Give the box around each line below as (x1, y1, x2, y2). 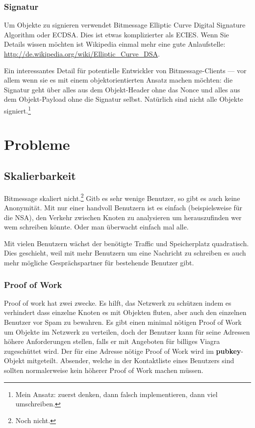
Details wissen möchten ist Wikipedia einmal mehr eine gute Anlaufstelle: (4, 39, 226, 49)
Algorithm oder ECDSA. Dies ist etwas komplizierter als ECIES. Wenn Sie (4, 29, 229, 39)
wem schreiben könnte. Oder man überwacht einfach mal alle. (4, 222, 189, 232)
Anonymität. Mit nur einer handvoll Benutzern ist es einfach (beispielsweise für (4, 202, 243, 213)
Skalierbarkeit (4, 168, 76, 183)
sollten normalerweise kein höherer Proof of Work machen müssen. (4, 365, 204, 375)
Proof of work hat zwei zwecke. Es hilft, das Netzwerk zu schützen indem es (4, 297, 231, 308)
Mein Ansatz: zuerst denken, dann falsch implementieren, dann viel (15, 389, 218, 399)
